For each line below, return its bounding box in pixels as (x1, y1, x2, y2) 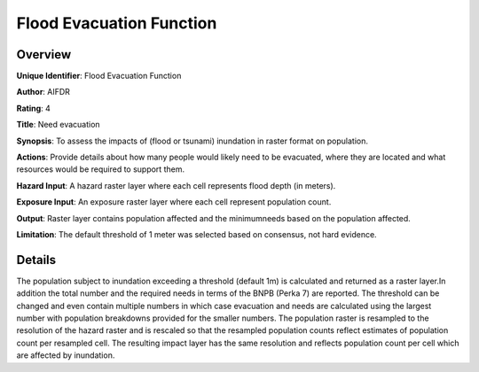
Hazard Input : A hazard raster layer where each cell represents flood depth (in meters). (16, 180, 336, 190)
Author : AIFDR (16, 87, 71, 97)
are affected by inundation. (16, 350, 115, 360)
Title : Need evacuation (16, 120, 101, 130)
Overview (16, 47, 72, 62)
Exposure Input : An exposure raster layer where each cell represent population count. (16, 197, 332, 207)
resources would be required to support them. (16, 164, 185, 174)
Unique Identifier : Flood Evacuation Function (16, 71, 182, 81)
